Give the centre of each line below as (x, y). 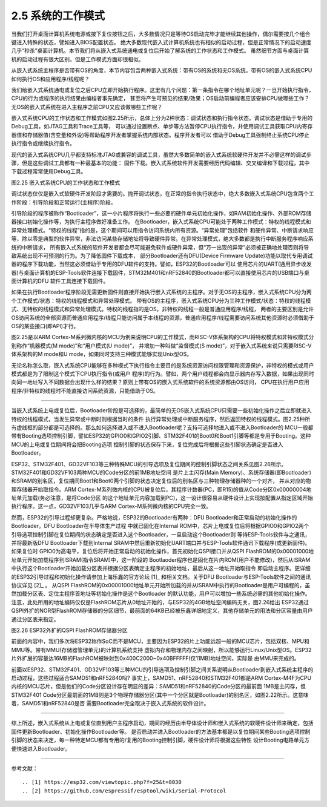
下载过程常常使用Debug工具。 (49, 171)
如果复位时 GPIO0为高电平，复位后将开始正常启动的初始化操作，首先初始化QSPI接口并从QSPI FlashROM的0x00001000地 (163, 552)
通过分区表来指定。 (35, 619)
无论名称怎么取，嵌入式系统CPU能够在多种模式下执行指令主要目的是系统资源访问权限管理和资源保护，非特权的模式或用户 (163, 365)
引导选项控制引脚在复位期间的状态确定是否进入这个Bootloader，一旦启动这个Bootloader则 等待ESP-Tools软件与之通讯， (161, 534)
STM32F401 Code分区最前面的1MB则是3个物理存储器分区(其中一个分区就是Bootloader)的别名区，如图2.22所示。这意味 (160, 695)
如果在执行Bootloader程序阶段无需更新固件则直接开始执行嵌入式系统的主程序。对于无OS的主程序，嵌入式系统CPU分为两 (161, 292)
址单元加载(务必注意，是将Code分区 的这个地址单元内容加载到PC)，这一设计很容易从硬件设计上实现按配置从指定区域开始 (162, 498)
